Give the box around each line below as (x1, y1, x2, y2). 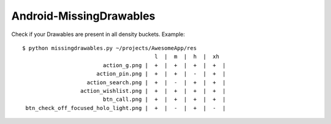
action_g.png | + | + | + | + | (102, 62, 226, 68)
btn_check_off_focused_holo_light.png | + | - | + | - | (25, 104, 226, 111)
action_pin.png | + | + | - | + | (96, 70, 226, 78)
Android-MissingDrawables (11, 9, 156, 23)
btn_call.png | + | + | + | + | (102, 96, 226, 103)
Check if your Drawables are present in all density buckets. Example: (11, 31, 185, 38)
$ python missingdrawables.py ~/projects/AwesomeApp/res (22, 45, 197, 51)
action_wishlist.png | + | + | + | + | (80, 87, 226, 94)
